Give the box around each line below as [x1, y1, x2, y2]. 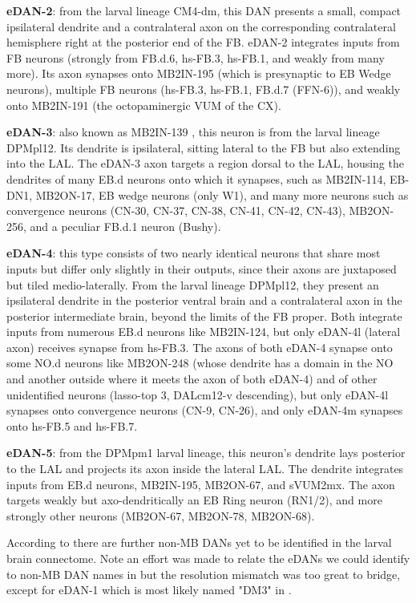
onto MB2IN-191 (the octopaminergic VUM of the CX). [6, 96, 281, 113]
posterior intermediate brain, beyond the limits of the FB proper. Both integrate [6, 307, 402, 324]
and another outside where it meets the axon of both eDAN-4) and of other [6, 370, 378, 387]
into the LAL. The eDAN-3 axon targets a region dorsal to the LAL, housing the [6, 155, 404, 172]
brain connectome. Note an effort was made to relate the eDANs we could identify [6, 550, 410, 566]
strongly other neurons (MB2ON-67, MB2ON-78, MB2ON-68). [6, 507, 315, 524]
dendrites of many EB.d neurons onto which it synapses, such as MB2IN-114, [6, 170, 386, 187]
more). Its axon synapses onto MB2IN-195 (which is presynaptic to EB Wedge [6, 65, 391, 82]
